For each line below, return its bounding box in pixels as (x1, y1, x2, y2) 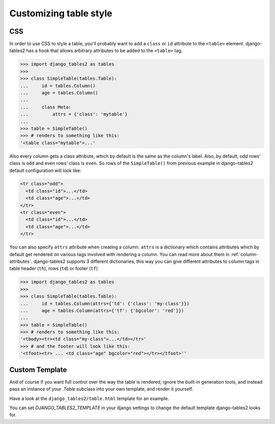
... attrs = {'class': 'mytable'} (20, 111, 128, 117)
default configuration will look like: (9, 167, 81, 173)
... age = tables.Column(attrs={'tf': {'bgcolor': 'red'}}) (20, 308, 184, 313)
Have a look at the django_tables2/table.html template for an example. (9, 395, 169, 402)
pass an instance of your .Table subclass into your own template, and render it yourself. (9, 386, 194, 392)
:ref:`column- (230, 251, 258, 257)
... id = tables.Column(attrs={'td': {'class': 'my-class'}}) (20, 301, 189, 306)
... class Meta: (20, 104, 71, 110)
